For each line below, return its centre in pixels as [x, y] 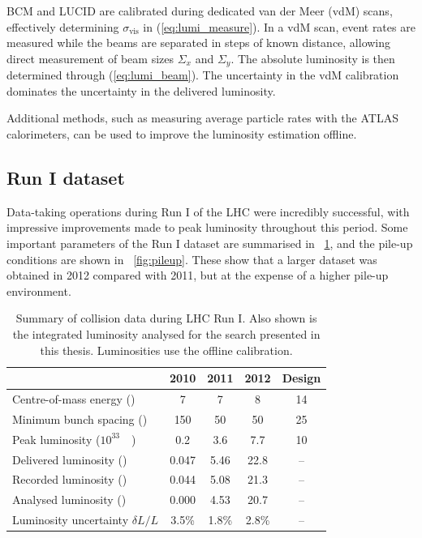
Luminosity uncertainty [71, 520]
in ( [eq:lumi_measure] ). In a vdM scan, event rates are [279, 26]
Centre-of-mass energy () [74, 399]
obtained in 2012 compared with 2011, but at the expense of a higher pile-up [198, 275]
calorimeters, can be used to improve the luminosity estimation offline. [182, 134]
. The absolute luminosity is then [313, 58]
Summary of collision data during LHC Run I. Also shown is [166, 318]
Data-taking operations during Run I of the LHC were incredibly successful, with [208, 211]
